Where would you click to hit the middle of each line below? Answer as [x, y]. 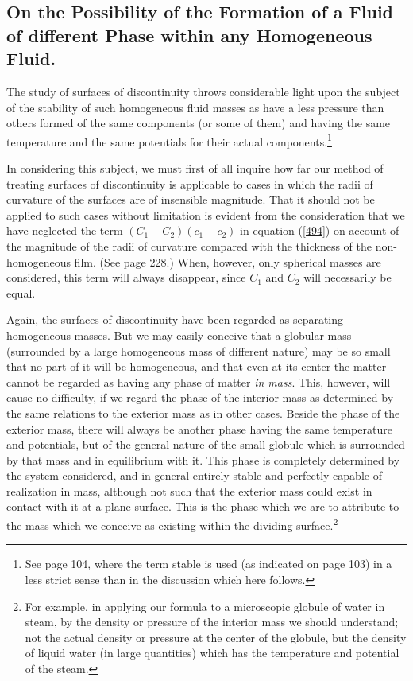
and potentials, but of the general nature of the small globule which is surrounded [206, 444]
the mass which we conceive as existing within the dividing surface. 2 [172, 524]
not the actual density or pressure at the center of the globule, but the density [216, 637]
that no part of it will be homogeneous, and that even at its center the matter [197, 366]
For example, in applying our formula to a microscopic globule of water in [205, 606]
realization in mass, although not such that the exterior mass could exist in [189, 490]
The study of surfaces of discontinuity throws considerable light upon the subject [203, 91]
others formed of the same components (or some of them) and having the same [199, 123]
